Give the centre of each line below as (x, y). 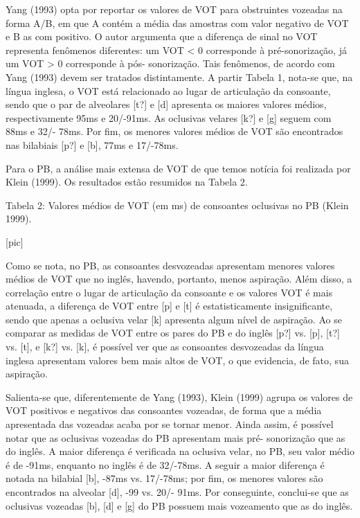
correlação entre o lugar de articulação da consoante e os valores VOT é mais (169, 292)
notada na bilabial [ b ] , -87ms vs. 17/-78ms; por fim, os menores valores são (164, 478)
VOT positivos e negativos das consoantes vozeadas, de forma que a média (164, 410)
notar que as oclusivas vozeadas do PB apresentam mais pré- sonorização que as (175, 437)
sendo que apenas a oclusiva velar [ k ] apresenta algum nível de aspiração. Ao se (174, 319)
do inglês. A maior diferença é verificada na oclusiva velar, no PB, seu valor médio (180, 451)
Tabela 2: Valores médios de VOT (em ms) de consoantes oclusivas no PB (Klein (177, 205)
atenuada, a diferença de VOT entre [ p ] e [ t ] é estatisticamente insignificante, (169, 306)
